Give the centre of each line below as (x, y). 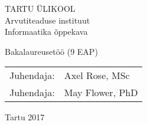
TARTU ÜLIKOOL (40, 8)
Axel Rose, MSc (97, 75)
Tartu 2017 (25, 117)
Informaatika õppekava (46, 32)
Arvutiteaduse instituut (48, 20)
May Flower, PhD (101, 93)
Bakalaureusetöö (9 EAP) (51, 51)
